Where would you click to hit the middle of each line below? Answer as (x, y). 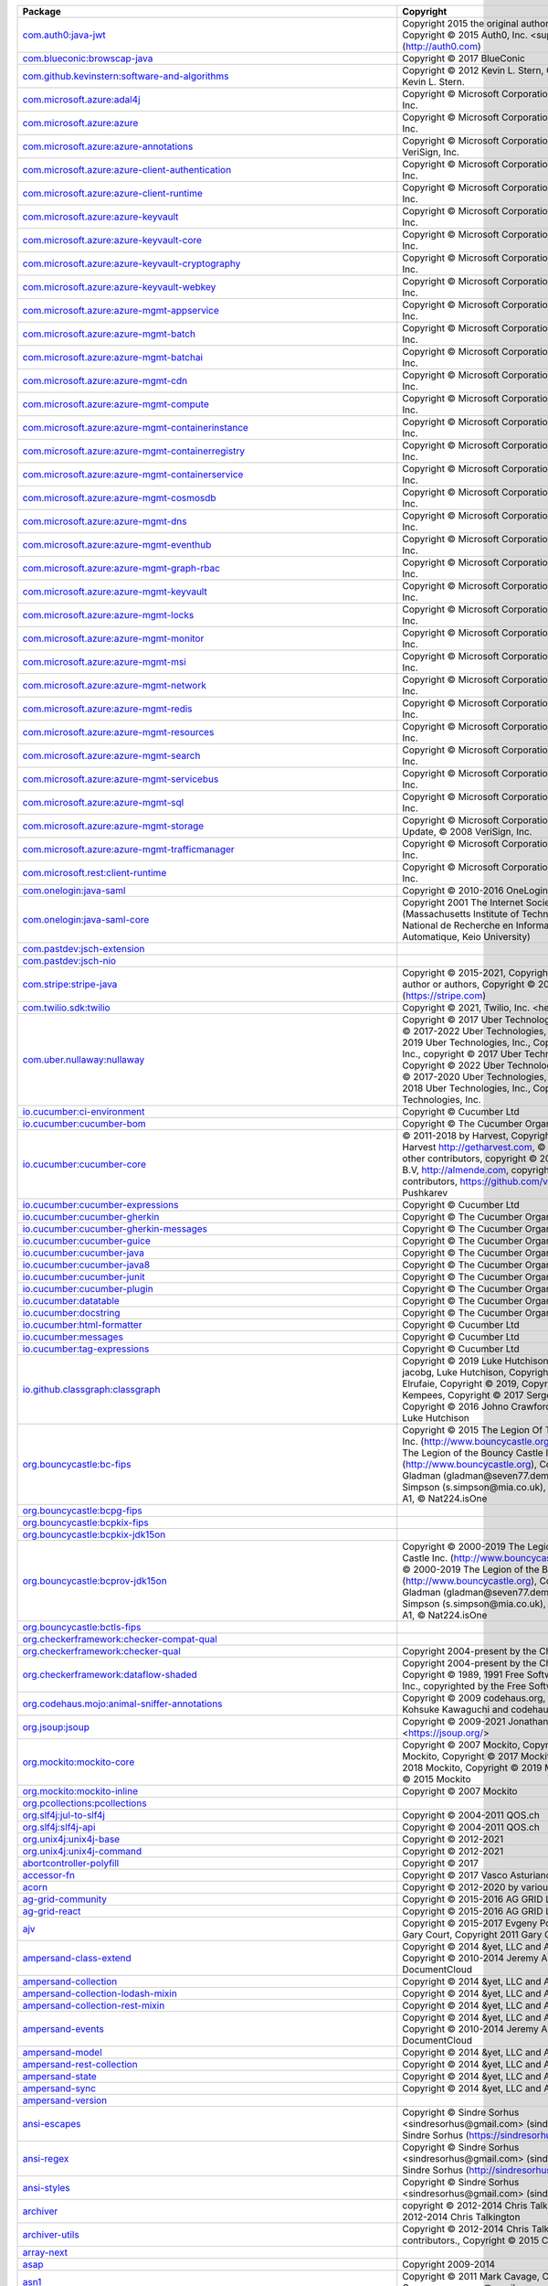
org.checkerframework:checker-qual (102, 1651)
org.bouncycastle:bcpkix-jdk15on (94, 1534)
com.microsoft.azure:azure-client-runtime (112, 193)
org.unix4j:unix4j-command (82, 1851)
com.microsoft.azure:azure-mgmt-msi (104, 662)
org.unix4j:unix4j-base (71, 1839)
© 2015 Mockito (437, 1779)
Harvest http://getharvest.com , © (474, 1147)
